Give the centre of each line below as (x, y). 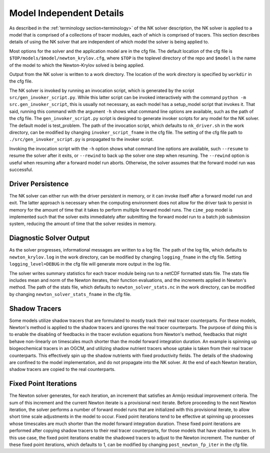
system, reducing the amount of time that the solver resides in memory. (83, 224)
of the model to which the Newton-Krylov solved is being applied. (77, 65)
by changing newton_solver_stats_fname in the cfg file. (70, 294)
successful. (21, 169)
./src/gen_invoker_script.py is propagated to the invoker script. (81, 139)
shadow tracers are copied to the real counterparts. (62, 369)
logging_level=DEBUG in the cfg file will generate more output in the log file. (90, 264)
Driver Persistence (39, 184)
